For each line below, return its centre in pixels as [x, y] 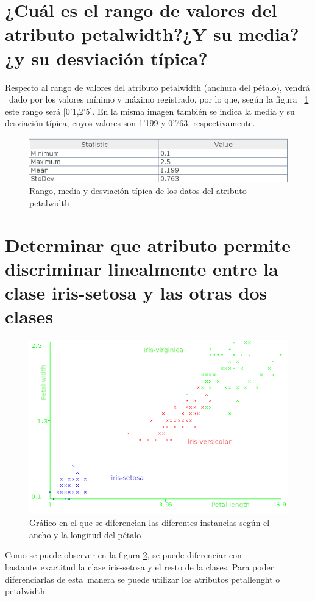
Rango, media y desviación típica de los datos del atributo [138, 191]
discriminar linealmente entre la [142, 268]
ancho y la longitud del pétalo [85, 534]
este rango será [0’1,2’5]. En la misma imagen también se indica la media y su [150, 111]
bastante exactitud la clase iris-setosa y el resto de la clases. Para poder [140, 567]
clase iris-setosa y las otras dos [136, 293]
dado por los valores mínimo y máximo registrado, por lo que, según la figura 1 [159, 99]
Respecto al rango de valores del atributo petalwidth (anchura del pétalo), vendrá [157, 87]
